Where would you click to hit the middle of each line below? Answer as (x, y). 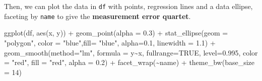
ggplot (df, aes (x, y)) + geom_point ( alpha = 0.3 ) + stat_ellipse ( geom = (116, 33)
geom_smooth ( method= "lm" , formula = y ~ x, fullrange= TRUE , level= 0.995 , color (131, 52)
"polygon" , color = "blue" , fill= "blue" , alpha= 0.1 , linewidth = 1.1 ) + (110, 42)
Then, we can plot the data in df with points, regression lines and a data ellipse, (128, 6)
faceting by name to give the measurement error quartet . (97, 16)
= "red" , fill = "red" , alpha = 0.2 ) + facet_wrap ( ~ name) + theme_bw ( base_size (129, 62)
